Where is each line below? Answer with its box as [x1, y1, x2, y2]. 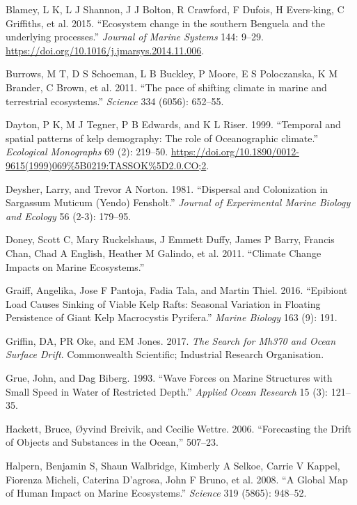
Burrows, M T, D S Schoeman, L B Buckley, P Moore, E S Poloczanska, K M [6, 66, 338, 81]
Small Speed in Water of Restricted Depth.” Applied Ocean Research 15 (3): [6, 384, 328, 398]
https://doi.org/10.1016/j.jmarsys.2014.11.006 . [6, 42, 205, 57]
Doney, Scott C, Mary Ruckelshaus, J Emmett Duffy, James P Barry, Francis [6, 232, 335, 247]
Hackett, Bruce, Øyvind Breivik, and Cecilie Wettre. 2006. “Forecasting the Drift [6, 421, 351, 435]
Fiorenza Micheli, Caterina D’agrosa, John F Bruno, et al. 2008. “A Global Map [6, 472, 348, 486]
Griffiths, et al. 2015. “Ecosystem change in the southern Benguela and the [6, 15, 325, 30]
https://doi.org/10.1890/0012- [170, 144, 299, 159]
